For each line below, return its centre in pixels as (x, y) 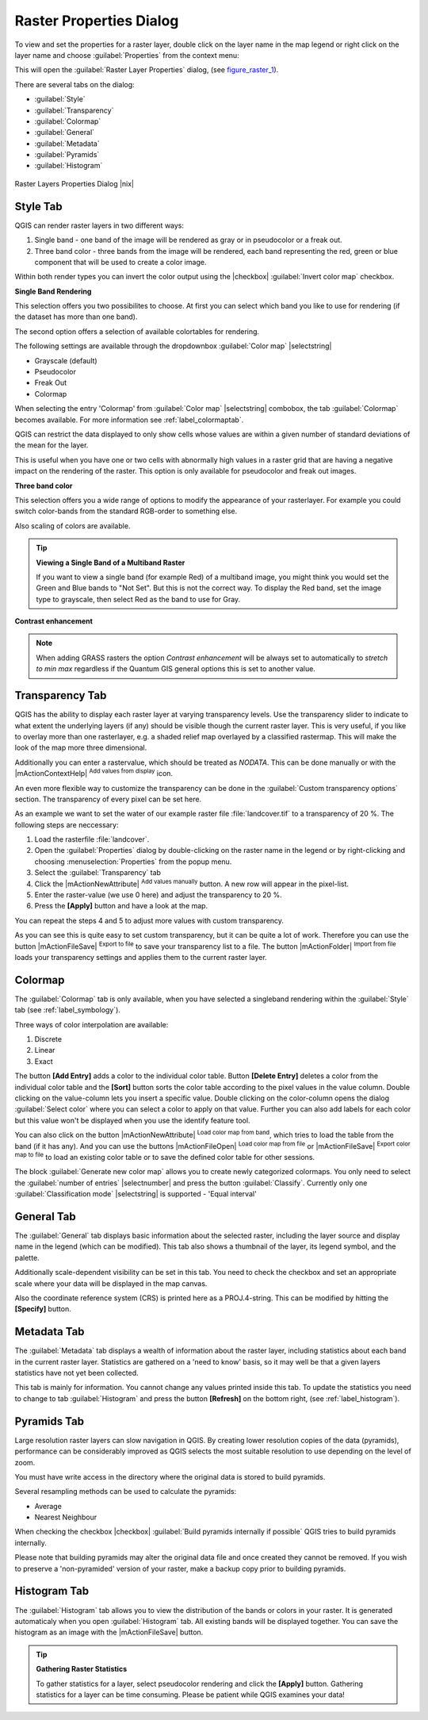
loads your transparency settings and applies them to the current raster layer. (141, 957)
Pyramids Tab (50, 1421)
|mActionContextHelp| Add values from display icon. (94, 773)
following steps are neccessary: (67, 824)
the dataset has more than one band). (76, 317)
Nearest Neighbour (66, 1517)
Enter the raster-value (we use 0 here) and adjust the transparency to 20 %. (159, 895)
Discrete (48, 1039)
